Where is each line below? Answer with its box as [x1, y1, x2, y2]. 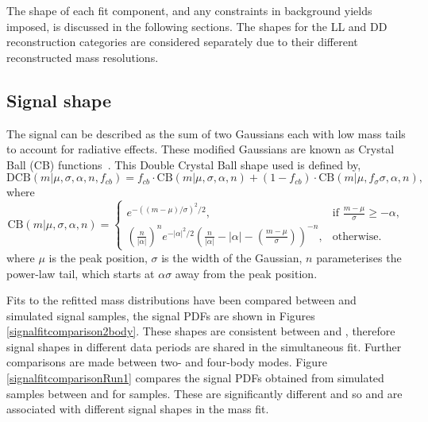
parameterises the [316, 249, 402, 265]
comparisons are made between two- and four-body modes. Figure [6, 354, 327, 370]
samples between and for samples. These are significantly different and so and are [6, 385, 403, 401]
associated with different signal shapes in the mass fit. [6, 401, 269, 417]
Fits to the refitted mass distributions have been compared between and [6, 292, 357, 308]
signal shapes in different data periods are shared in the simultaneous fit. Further [6, 338, 402, 354]
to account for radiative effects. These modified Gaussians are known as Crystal [6, 141, 395, 157]
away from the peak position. [175, 265, 318, 281]
